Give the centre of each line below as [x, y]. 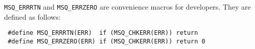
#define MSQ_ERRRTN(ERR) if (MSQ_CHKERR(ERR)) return [103, 33]
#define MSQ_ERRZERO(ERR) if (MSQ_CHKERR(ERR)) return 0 [107, 41]
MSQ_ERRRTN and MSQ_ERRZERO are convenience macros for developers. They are [127, 7]
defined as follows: [32, 16]
